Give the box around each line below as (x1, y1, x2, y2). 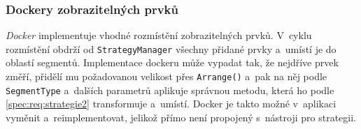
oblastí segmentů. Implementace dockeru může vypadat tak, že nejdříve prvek (6, 55, 339, 70)
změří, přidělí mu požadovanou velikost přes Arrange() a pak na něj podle (6, 69, 327, 84)
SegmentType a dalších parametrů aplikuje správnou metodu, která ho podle (6, 82, 334, 97)
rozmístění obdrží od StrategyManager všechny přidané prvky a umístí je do (6, 41, 337, 56)
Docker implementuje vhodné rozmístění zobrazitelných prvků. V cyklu (6, 28, 312, 43)
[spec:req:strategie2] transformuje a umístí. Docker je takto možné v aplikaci (6, 96, 337, 111)
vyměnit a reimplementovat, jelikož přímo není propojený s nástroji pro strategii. (6, 109, 357, 124)
